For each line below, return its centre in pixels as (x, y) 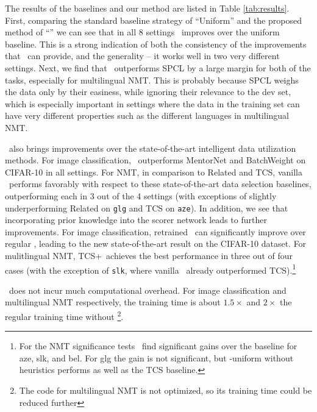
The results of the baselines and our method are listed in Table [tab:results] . (147, 8)
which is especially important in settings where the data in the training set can (152, 103)
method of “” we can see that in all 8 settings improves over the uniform (142, 32)
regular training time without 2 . (64, 315)
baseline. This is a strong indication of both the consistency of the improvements (156, 44)
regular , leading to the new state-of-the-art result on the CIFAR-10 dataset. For (156, 243)
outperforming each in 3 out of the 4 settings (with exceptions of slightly (141, 195)
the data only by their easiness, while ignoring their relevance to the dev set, (148, 92)
